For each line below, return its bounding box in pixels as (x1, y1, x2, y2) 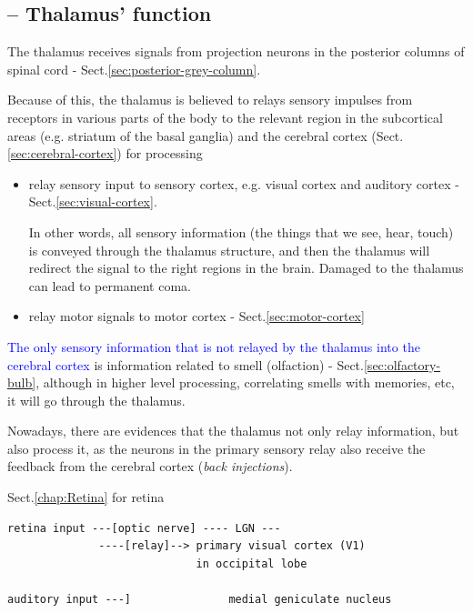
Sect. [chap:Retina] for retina (7, 487, 165, 507)
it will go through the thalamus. (7, 390, 186, 409)
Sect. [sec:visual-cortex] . (28, 192, 157, 211)
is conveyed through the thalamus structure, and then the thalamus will (28, 240, 430, 259)
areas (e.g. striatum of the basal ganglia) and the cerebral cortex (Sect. (7, 126, 404, 145)
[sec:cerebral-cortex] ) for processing (7, 144, 203, 163)
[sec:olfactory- (363, 355, 441, 374)
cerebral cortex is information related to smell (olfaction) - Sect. (7, 355, 364, 374)
